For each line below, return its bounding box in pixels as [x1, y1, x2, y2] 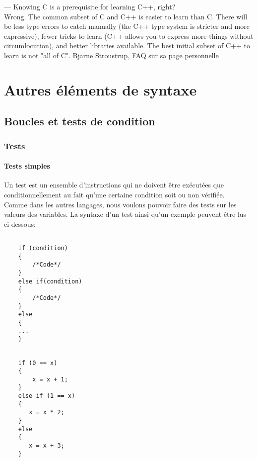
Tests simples [4, 161, 50, 171]
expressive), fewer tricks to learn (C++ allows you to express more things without [4, 30, 254, 41]
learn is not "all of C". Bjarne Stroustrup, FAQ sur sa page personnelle [4, 50, 219, 60]
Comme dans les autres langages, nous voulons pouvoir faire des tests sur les [4, 199, 237, 209]
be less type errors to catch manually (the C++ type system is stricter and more [4, 21, 250, 31]
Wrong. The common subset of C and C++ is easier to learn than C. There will [4, 11, 248, 21]
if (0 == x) [18, 359, 58, 367]
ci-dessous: [4, 218, 36, 229]
